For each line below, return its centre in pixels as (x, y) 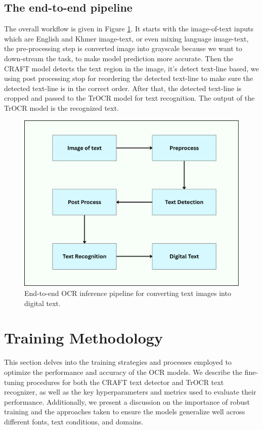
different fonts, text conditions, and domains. (74, 421)
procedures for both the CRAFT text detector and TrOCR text (125, 382)
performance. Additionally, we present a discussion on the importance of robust (127, 401)
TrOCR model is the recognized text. (62, 107)
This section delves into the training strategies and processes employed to (118, 362)
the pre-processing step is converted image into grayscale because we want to (123, 48)
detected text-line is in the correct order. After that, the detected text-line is (123, 88)
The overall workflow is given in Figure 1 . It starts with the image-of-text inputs (129, 29)
